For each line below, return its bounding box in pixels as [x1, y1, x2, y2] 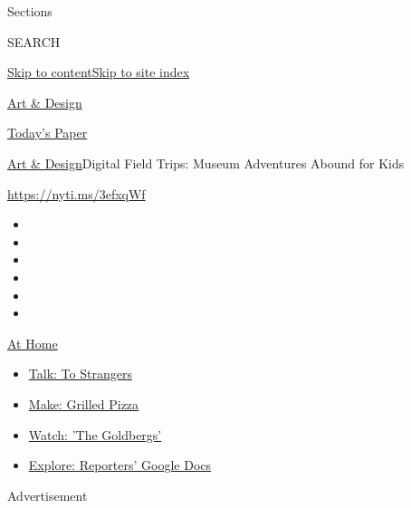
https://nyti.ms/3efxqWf [7, 184, 146, 203]
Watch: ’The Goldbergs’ [28, 425, 162, 444]
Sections [7, 2, 53, 20]
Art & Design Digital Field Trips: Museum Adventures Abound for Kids [7, 153, 405, 172]
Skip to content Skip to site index [7, 62, 190, 81]
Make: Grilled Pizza [28, 394, 139, 413]
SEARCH [7, 32, 61, 51]
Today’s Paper [7, 123, 88, 142]
